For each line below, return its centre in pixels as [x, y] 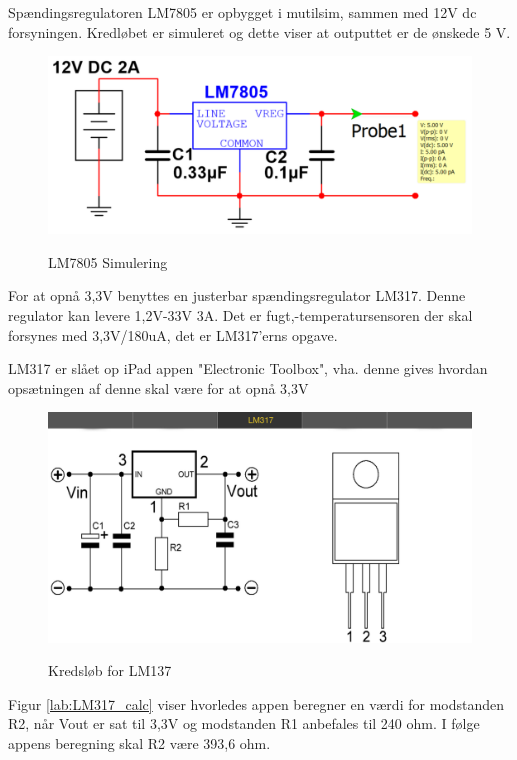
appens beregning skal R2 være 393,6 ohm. [139, 742]
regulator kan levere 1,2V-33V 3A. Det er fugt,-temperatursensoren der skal [240, 315]
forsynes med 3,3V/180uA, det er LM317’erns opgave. [173, 334]
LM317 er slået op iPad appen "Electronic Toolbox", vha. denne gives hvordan [248, 368]
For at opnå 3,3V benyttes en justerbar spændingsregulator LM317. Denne [237, 295]
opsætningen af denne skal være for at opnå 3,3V [158, 387]
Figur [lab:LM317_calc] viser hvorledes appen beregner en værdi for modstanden [256, 703]
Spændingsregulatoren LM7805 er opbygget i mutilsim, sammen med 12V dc [242, 12]
